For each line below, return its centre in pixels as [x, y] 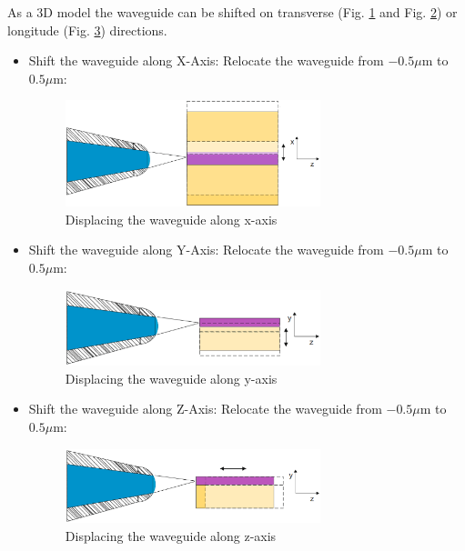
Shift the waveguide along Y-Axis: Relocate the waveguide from [206, 250]
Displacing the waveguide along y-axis [171, 378]
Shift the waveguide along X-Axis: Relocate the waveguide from [206, 60]
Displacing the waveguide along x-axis [171, 219]
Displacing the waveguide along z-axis [171, 535]
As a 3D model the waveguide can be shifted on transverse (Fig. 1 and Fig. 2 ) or [232, 12]
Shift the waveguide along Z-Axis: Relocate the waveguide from [205, 409]
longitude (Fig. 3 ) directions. [87, 30]
